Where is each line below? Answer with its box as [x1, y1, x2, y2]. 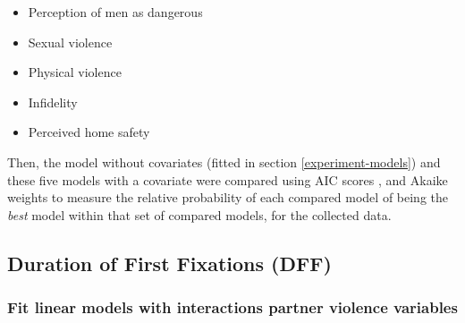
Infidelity [28, 92, 78, 111]
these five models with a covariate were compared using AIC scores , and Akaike [7, 170, 448, 189]
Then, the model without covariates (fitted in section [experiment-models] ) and [7, 152, 441, 171]
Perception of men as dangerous [28, 3, 203, 21]
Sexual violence [28, 32, 113, 51]
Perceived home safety [28, 123, 150, 141]
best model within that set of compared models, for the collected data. [7, 205, 392, 224]
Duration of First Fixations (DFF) [7, 249, 332, 276]
